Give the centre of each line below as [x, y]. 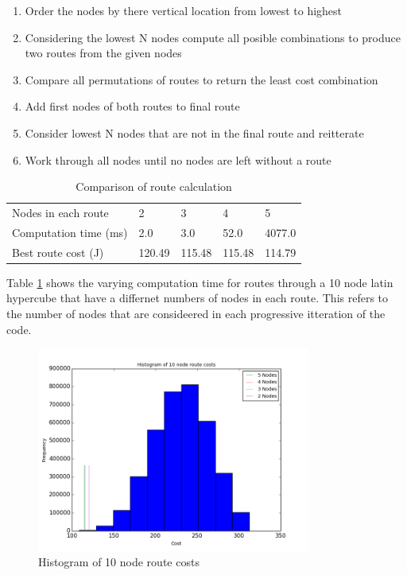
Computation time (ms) [70, 232]
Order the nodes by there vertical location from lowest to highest [184, 10]
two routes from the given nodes [103, 53]
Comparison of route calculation [154, 186]
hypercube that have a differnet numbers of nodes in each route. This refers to [198, 298]
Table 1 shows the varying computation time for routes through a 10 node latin [200, 282]
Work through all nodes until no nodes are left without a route [178, 159]
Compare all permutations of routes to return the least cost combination [202, 79]
